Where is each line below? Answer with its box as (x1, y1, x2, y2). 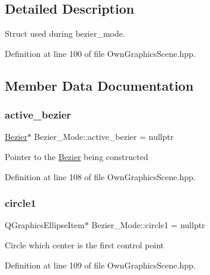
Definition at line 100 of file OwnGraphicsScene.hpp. (5, 47, 196, 59)
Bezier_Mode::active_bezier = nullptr (34, 130, 174, 143)
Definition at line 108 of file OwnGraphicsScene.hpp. (5, 170, 196, 183)
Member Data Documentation (5, 76, 194, 94)
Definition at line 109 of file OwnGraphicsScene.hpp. (5, 258, 196, 271)
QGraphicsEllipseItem (5, 219, 85, 231)
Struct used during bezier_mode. (5, 27, 125, 40)
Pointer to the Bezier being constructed (5, 150, 148, 162)
